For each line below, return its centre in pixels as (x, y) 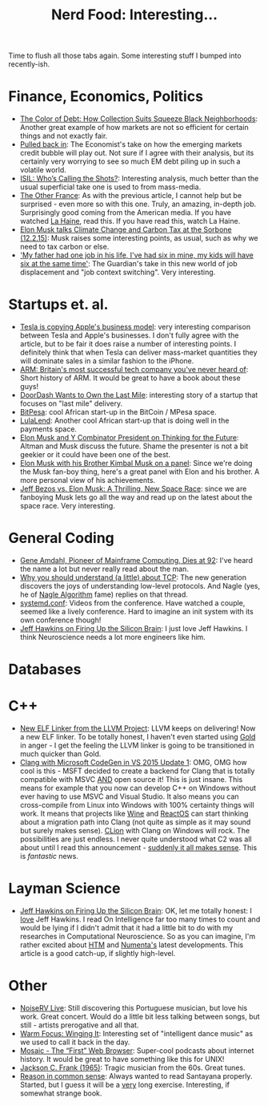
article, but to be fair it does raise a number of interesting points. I (128, 344)
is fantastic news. (49, 857)
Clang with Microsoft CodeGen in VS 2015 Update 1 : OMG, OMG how (133, 763)
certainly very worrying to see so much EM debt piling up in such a (130, 161)
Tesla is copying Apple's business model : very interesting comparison (135, 327)
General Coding (61, 538)
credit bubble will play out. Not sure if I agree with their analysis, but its (137, 153)
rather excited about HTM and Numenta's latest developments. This (132, 945)
